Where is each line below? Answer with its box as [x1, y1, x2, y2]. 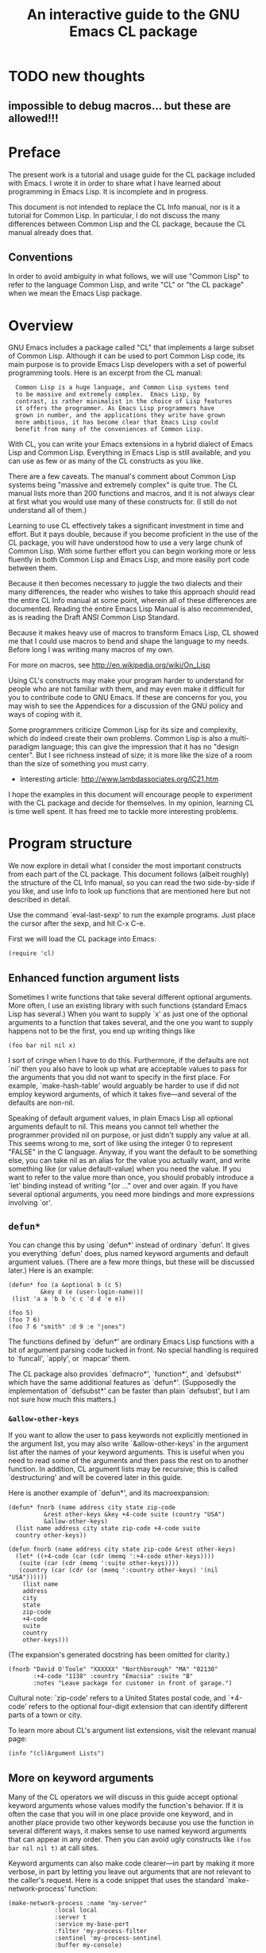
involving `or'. [8, 1198, 53, 1207]
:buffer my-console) [54, 1941, 123, 1949]
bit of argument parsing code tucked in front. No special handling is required [8, 1344, 259, 1355]
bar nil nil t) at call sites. [8, 1842, 99, 1853]
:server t [54, 1913, 87, 1921]
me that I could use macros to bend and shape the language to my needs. [8, 636, 249, 646]
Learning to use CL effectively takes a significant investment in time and [8, 521, 244, 530]
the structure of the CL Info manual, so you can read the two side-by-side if [8, 878, 256, 887]
